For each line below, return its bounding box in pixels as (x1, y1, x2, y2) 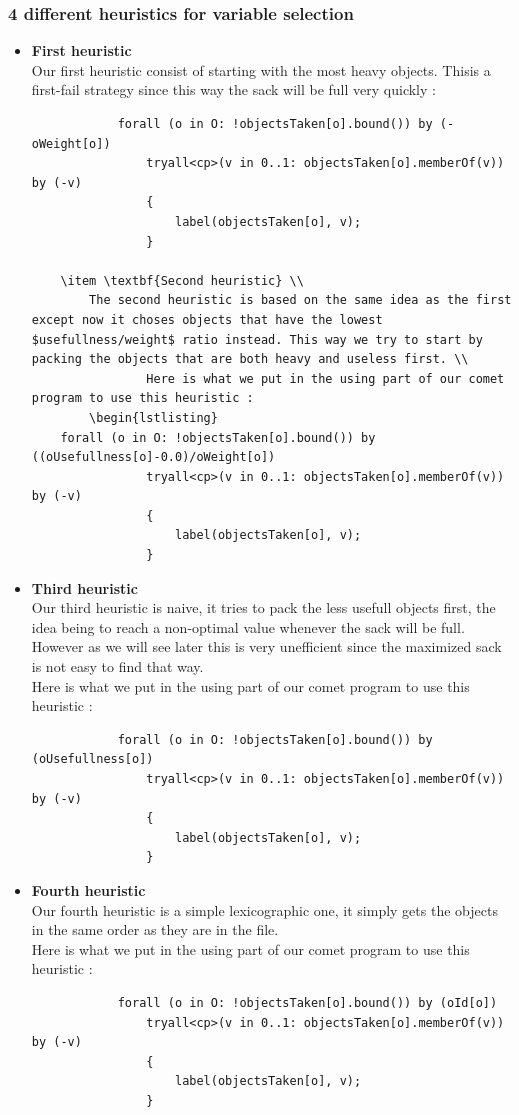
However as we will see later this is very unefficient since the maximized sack (31, 636, 502, 657)
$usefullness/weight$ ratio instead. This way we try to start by (31, 332, 483, 347)
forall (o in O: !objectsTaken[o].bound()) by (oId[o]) (117, 995, 498, 1010)
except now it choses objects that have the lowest (31, 312, 383, 327)
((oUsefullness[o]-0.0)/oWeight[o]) (31, 450, 276, 465)
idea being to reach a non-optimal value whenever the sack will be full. (31, 616, 465, 637)
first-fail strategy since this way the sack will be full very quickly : (31, 79, 436, 100)
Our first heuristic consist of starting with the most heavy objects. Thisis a (31, 59, 491, 80)
